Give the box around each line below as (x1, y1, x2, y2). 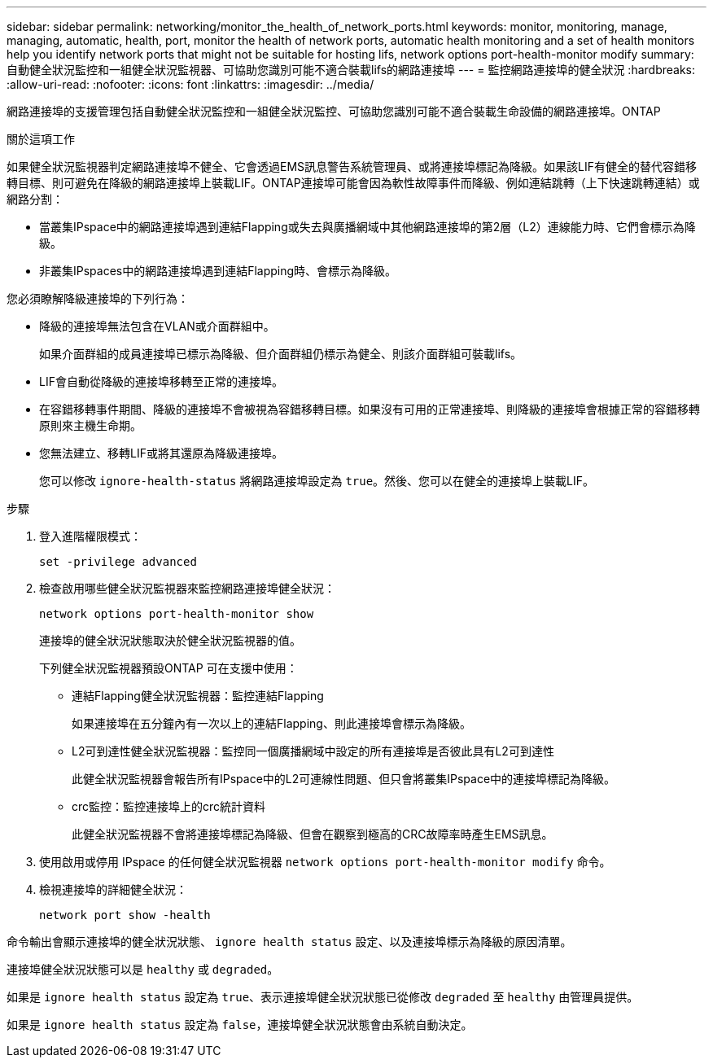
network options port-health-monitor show (39, 607, 314, 620)
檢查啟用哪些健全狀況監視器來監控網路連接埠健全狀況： (39, 581, 335, 595)
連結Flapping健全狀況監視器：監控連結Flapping (72, 689, 324, 703)
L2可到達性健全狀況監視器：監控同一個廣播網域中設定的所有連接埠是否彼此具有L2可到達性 (72, 744, 554, 758)
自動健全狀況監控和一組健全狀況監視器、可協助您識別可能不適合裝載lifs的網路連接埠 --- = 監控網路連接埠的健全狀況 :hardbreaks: (7, 63, 696, 77)
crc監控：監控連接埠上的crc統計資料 (72, 799, 266, 813)
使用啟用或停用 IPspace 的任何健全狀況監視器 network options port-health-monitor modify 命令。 (39, 855, 611, 869)
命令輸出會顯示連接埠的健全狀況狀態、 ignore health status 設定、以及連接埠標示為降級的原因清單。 (7, 935, 572, 948)
